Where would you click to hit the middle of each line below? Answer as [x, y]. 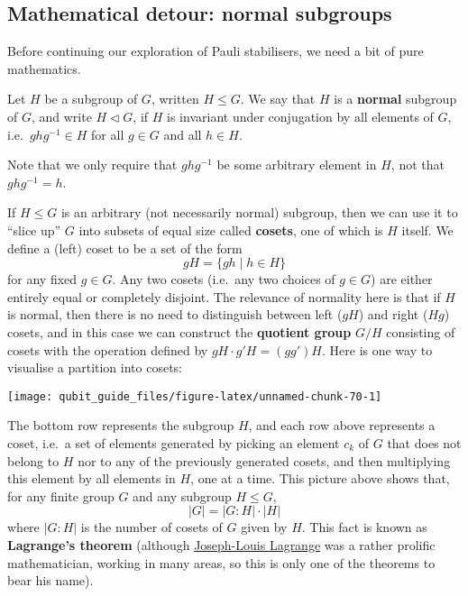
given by [264, 527]
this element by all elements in [92, 478]
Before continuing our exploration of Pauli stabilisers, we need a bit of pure [216, 51]
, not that [418, 165]
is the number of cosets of [151, 527]
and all [183, 134]
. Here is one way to [377, 349]
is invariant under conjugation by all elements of [300, 116]
